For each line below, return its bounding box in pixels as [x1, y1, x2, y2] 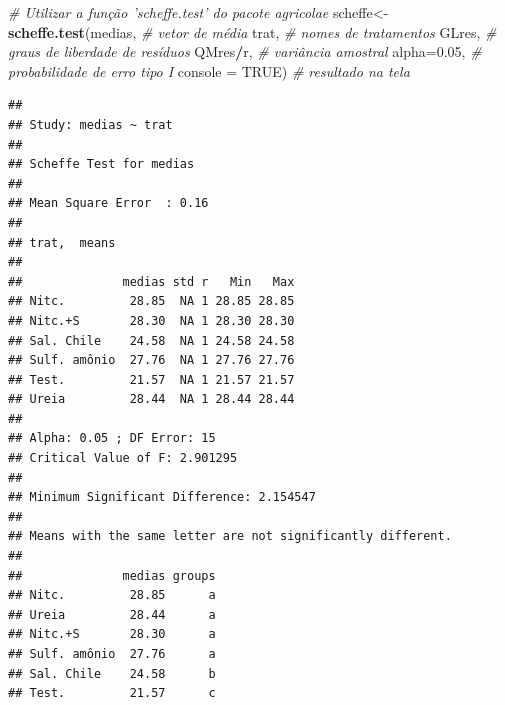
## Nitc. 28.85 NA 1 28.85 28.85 [8, 294, 295, 309]
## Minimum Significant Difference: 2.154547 [8, 490, 316, 505]
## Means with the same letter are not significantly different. [8, 529, 452, 544]
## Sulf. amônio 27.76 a [8, 647, 216, 661]
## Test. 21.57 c [8, 686, 216, 701]
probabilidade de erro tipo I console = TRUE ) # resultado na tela [8, 60, 410, 81]
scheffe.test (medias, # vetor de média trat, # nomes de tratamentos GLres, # [8, 21, 497, 42]
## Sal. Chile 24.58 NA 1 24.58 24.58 [8, 333, 295, 348]
